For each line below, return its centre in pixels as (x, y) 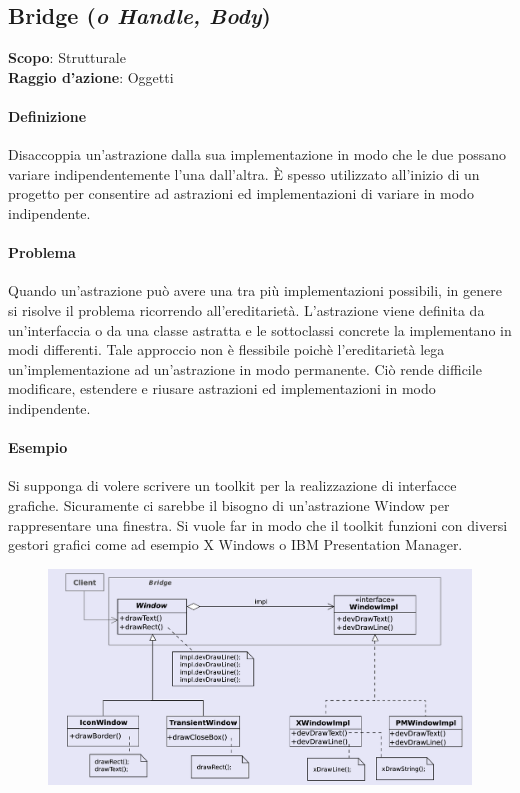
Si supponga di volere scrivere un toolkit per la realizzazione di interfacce (232, 485)
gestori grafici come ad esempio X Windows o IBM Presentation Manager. (235, 544)
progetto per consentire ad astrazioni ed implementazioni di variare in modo (241, 193)
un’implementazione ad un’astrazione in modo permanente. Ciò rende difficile (245, 368)
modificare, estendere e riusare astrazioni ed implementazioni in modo (222, 388)
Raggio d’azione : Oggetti (91, 76)
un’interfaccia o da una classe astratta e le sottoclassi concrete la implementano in (260, 329)
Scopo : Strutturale (67, 57)
